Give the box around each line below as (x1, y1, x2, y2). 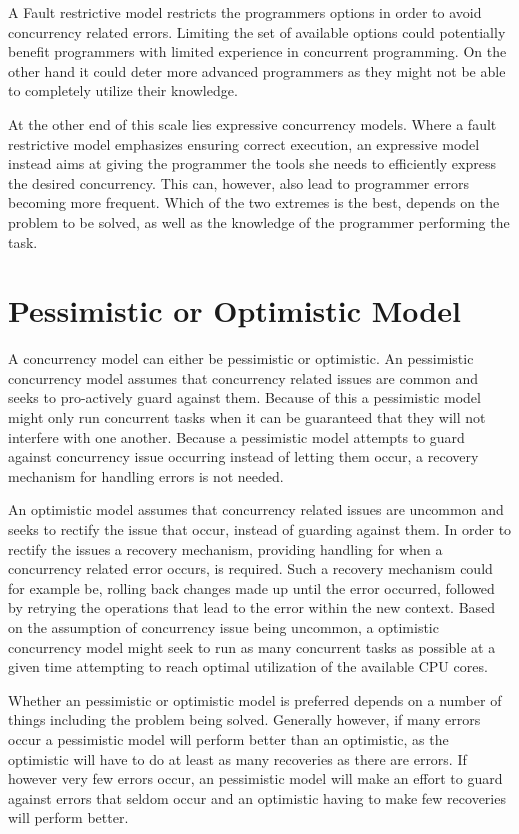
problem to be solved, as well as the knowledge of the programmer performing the (8, 211, 510, 232)
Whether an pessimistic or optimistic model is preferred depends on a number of (8, 689, 502, 710)
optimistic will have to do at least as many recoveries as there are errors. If (8, 748, 467, 769)
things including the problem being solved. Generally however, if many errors (8, 709, 481, 730)
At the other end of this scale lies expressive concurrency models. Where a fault (8, 113, 497, 134)
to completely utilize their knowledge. (8, 80, 238, 101)
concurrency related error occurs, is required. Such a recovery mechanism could (8, 558, 493, 579)
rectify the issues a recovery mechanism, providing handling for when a (8, 538, 443, 559)
